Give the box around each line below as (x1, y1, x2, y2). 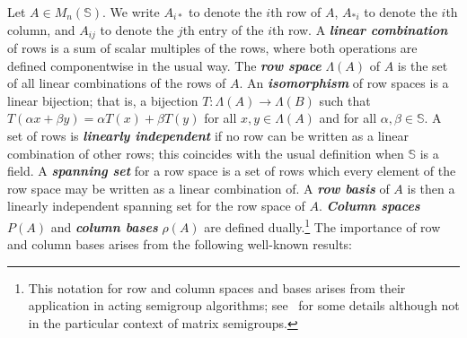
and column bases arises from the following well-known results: (7, 235, 353, 254)
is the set (397, 56, 448, 74)
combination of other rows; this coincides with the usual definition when (7, 143, 404, 162)
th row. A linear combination (272, 20, 448, 39)
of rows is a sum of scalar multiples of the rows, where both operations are (7, 39, 418, 57)
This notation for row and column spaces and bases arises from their (28, 278, 406, 297)
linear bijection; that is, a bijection (7, 91, 198, 109)
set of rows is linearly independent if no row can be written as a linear (7, 126, 409, 145)
